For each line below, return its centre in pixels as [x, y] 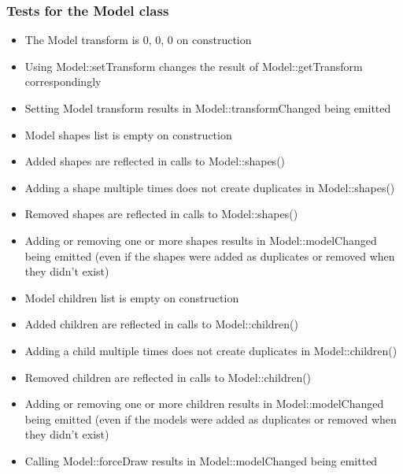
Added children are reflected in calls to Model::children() [161, 324]
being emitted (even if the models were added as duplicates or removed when [211, 418]
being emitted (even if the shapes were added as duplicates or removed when [210, 256]
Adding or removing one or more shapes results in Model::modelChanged [201, 240]
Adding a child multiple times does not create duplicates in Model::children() [211, 350]
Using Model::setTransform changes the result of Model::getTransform [194, 66]
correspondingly [63, 81]
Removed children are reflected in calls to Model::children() [168, 377]
